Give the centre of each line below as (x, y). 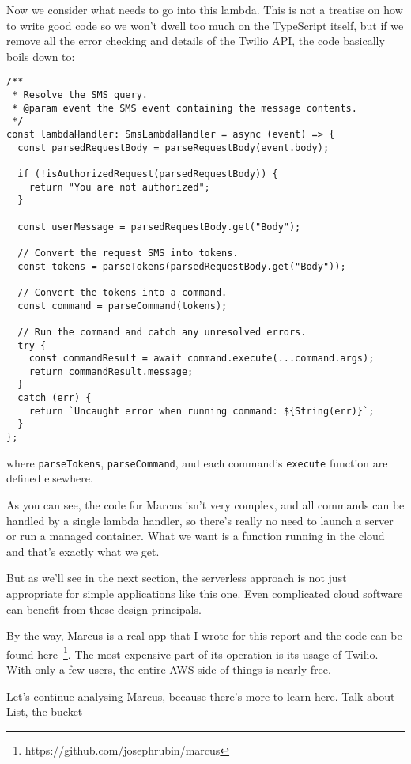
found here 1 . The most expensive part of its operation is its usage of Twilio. (192, 652)
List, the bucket (45, 711)
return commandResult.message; (111, 371)
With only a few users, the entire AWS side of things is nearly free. (169, 669)
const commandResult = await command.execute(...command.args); (202, 359)
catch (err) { (55, 398)
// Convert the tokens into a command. (123, 292)
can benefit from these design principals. (104, 609)
